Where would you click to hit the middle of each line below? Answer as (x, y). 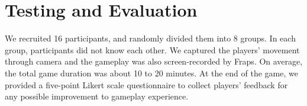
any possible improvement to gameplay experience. (97, 96)
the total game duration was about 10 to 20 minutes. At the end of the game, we (151, 73)
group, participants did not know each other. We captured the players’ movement (152, 49)
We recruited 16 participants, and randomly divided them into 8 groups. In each (150, 38)
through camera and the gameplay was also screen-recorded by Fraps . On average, (154, 61)
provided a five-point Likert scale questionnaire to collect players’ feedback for (146, 84)
